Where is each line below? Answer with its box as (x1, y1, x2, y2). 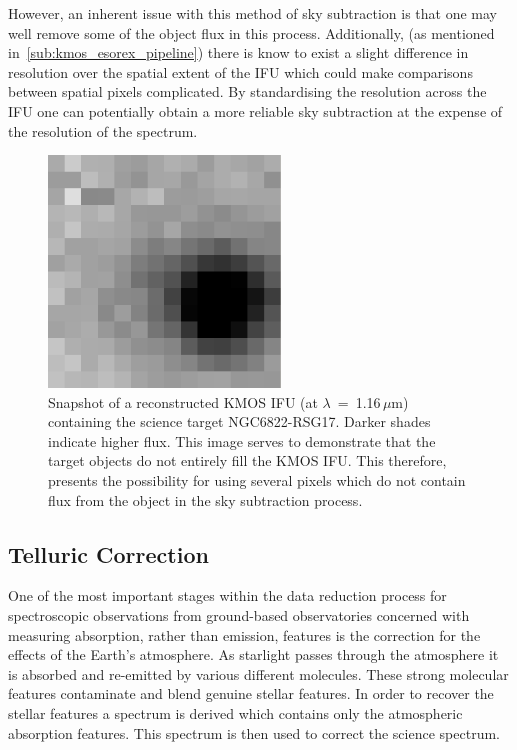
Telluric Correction (8, 538, 209, 569)
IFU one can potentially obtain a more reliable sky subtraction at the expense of (8, 100, 503, 121)
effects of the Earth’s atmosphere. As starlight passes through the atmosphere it (8, 644, 499, 665)
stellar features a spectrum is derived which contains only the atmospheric (8, 702, 463, 723)
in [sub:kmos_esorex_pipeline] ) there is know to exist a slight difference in (8, 42, 469, 63)
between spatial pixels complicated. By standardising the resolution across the (8, 81, 487, 102)
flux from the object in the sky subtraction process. (48, 489, 363, 510)
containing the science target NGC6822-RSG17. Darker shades (48, 411, 431, 432)
